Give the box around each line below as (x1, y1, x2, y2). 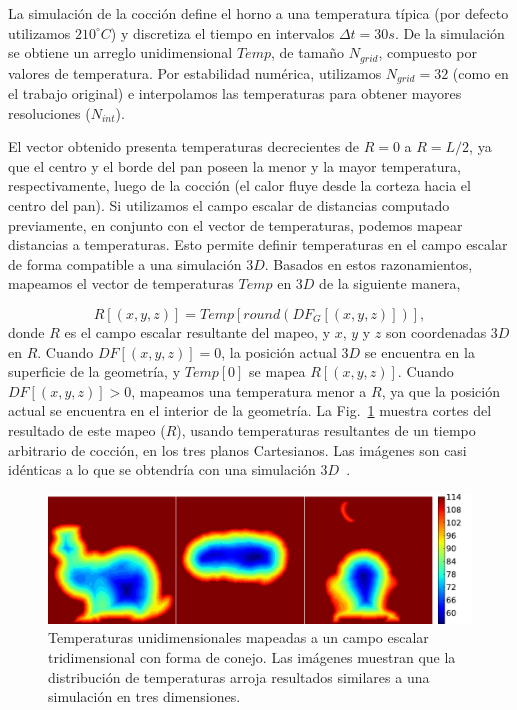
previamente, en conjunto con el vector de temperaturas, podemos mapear (8, 214, 463, 235)
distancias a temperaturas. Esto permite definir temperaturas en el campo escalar (8, 234, 508, 255)
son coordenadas (386, 322, 487, 343)
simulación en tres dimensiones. (48, 686, 241, 707)
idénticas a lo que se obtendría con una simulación (8, 459, 316, 480)
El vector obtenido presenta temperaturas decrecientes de (8, 136, 359, 157)
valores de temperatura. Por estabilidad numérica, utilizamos (8, 62, 382, 83)
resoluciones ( (8, 102, 91, 123)
